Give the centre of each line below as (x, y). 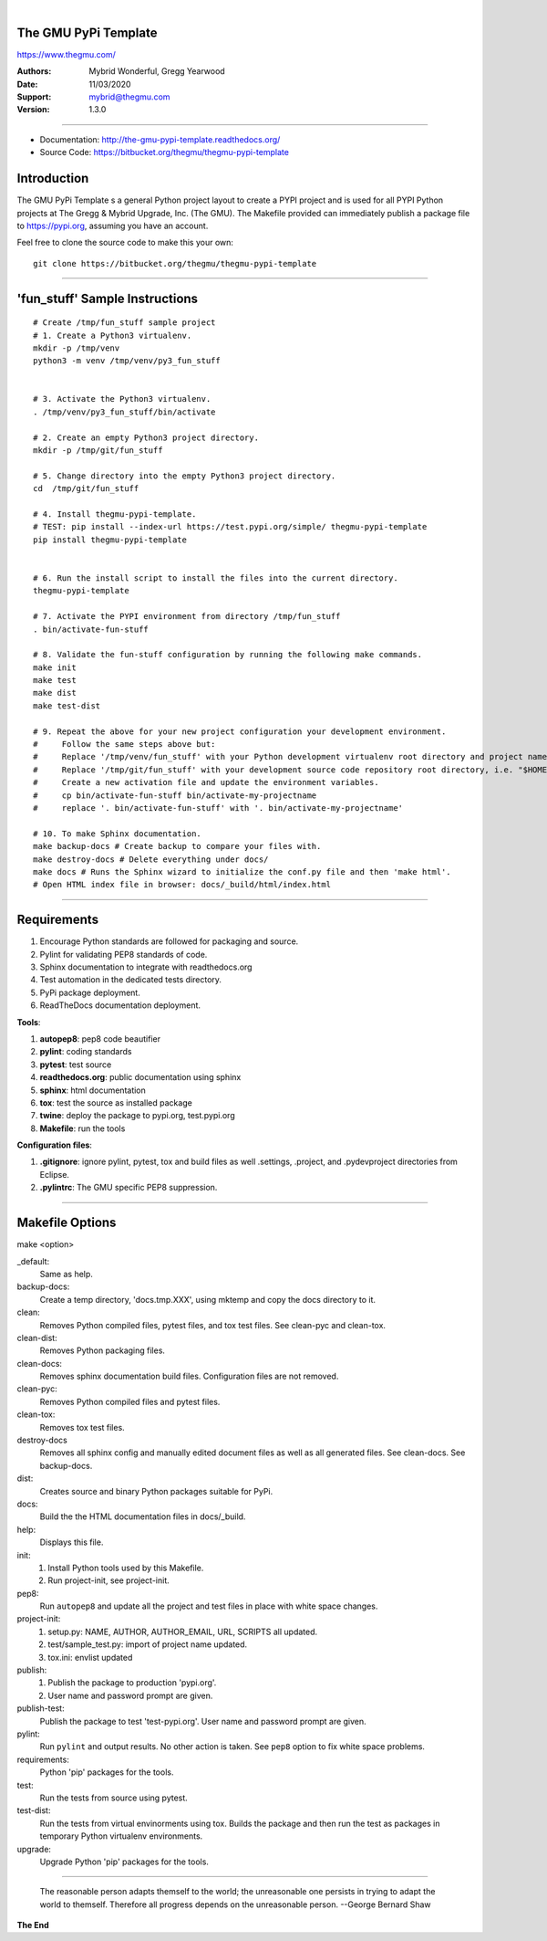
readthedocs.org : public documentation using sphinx (140, 1077)
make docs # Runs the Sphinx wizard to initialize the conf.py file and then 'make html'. (242, 871)
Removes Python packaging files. (103, 1350)
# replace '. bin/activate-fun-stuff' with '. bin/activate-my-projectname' (218, 808)
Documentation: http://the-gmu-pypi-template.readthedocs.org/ (160, 139)
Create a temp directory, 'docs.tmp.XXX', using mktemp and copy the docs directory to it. (207, 1299)
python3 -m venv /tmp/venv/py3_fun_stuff (127, 361)
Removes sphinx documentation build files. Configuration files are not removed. (189, 1376)
